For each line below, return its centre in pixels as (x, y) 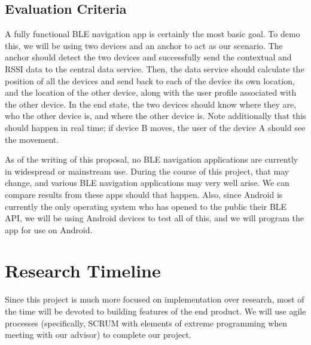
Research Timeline (83, 271)
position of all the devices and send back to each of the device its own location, (150, 80)
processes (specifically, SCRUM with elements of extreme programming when (146, 323)
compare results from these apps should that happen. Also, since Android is (144, 194)
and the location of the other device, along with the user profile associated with (151, 92)
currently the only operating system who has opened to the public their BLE (146, 206)
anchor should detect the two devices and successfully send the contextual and (148, 57)
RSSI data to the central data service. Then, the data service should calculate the (155, 68)
